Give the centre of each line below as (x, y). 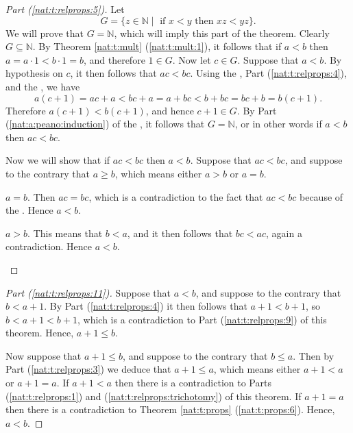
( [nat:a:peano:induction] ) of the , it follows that (105, 124)
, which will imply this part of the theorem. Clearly (222, 33)
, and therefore (114, 59)
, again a (284, 233)
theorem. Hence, (40, 333)
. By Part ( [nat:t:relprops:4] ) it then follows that (146, 306)
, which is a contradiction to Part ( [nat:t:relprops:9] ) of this (202, 319)
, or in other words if (278, 124)
